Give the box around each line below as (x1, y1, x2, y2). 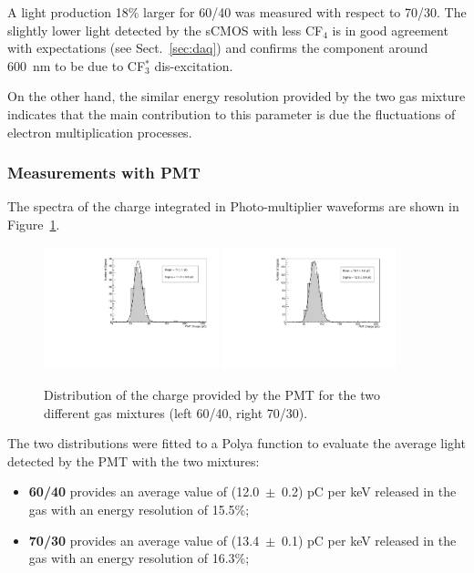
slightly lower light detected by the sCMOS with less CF (7, 20, 324, 39)
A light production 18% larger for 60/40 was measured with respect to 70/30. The (7, 3, 467, 21)
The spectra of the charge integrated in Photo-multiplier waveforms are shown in (7, 197, 459, 216)
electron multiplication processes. (7, 122, 192, 141)
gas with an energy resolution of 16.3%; (28, 548, 250, 568)
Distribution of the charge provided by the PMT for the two (44, 385, 380, 404)
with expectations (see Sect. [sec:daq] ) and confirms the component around (7, 38, 428, 57)
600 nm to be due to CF (7, 56, 146, 75)
